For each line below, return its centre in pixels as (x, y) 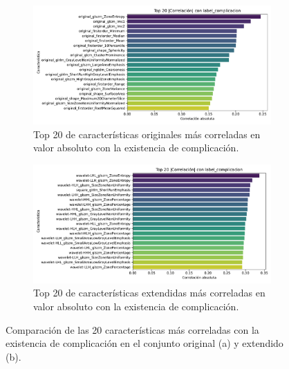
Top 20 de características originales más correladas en (147, 134)
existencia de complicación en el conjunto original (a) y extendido (144, 343)
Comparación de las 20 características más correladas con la (132, 329)
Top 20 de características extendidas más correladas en (149, 293)
